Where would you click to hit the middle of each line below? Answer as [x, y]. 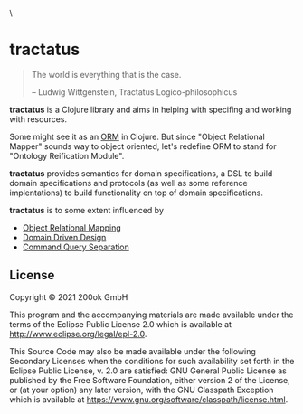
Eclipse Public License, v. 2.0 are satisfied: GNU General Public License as [148, 371]
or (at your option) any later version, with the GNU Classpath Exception [142, 390]
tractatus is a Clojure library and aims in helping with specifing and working [151, 109]
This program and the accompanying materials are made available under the [151, 315]
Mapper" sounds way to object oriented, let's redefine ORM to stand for [143, 146]
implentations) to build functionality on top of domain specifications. [137, 193]
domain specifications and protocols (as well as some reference [128, 183]
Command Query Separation [76, 247]
